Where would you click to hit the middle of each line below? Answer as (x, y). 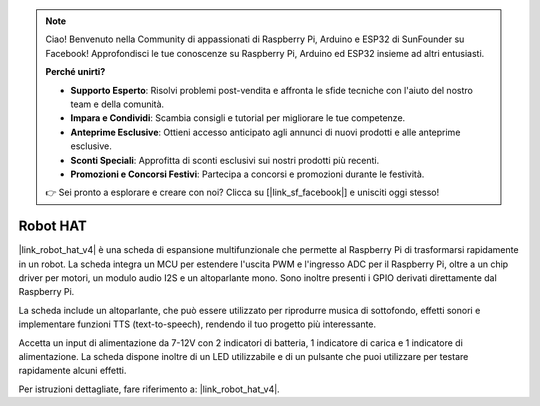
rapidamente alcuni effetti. (72, 371)
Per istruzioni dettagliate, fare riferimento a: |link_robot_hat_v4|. (149, 389)
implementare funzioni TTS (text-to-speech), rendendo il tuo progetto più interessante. (197, 324)
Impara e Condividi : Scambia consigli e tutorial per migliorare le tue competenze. (238, 118)
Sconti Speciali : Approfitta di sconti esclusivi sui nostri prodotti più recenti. (225, 160)
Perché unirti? (75, 72)
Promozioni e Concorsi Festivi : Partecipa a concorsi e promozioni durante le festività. (247, 174)
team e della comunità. (117, 104)
